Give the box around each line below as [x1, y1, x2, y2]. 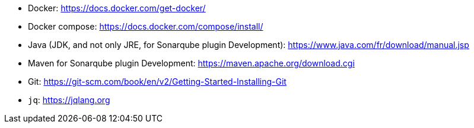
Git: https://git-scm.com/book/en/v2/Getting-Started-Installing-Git [28, 76, 287, 87]
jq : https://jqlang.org [28, 95, 110, 105]
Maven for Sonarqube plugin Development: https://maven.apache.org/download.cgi [28, 58, 355, 68]
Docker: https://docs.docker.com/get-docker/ [28, 3, 206, 13]
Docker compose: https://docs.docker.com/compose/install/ [28, 21, 263, 31]
